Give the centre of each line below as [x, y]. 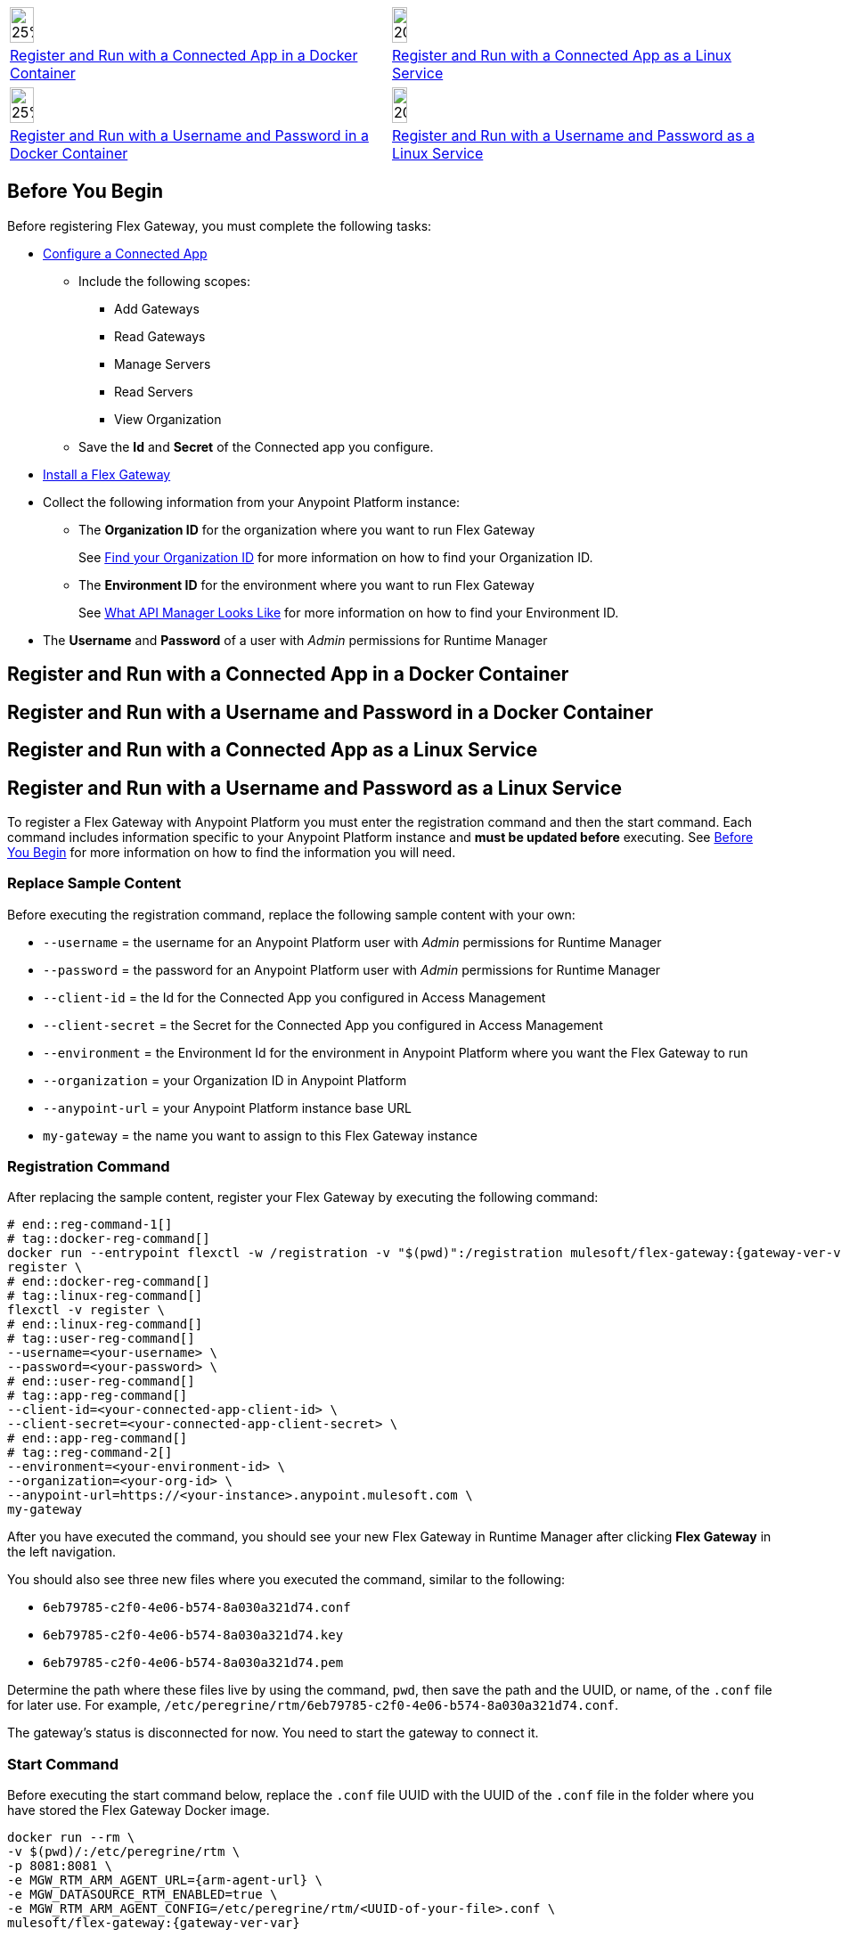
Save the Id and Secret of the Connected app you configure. [256, 446]
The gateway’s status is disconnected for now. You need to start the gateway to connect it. [273, 1733]
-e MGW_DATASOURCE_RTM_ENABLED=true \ [143, 1895]
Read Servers [154, 391]
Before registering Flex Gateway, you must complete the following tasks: [220, 225]
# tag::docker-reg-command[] [109, 1239]
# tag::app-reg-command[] [98, 1396]
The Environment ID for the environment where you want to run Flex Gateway [306, 584]
